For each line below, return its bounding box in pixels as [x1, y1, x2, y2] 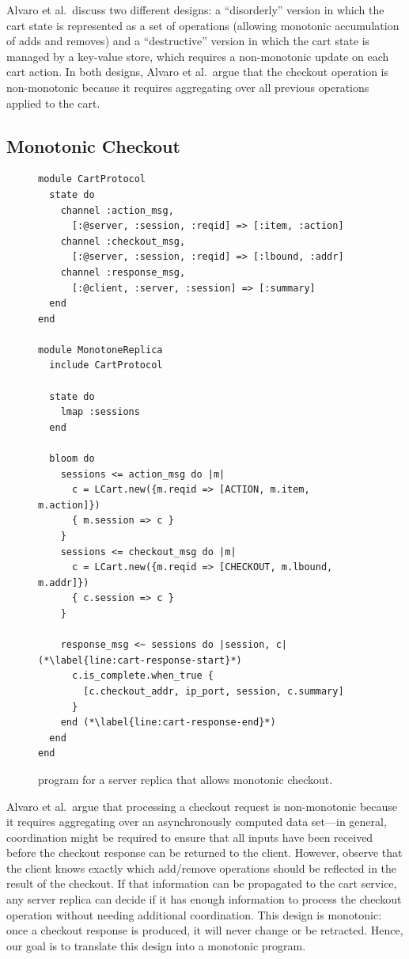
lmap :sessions [60, 406, 140, 418]
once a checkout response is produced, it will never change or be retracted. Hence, [6, 922, 403, 938]
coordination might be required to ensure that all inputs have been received [6, 828, 373, 845]
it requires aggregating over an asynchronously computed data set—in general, [6, 813, 387, 830]
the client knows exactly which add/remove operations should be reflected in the [6, 859, 397, 876]
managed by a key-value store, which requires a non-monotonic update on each [6, 48, 389, 64]
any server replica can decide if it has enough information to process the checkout [6, 891, 402, 908]
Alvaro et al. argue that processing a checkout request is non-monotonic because [6, 797, 398, 814]
